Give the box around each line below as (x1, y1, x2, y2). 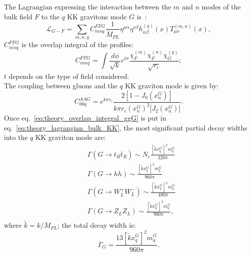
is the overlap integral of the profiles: (21, 39, 134, 50)
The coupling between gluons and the (4, 80, 118, 91)
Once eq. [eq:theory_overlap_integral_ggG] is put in (4, 113, 166, 123)
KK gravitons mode (67, 11, 127, 21)
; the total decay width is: (57, 220, 136, 230)
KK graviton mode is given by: (125, 80, 219, 91)
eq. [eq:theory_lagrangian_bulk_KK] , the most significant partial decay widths (4, 122, 248, 132)
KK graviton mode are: (35, 132, 106, 142)
